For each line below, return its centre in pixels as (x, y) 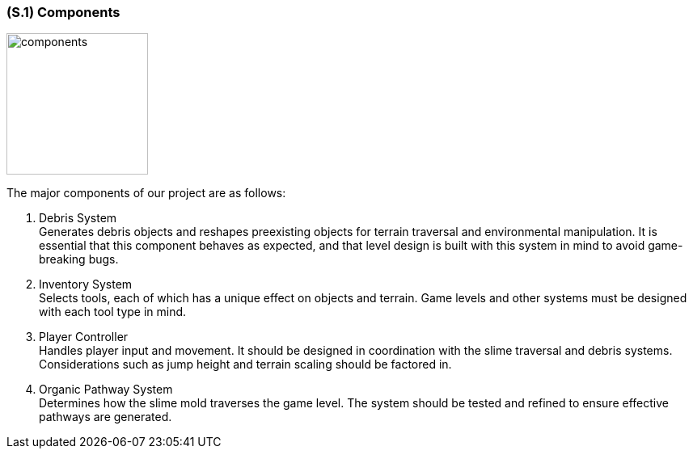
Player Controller (84, 337)
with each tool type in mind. (113, 312)
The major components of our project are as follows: (146, 193)
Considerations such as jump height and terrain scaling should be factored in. (245, 364)
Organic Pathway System (106, 390)
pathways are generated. (106, 417)
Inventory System (86, 284)
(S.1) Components (63, 12)
